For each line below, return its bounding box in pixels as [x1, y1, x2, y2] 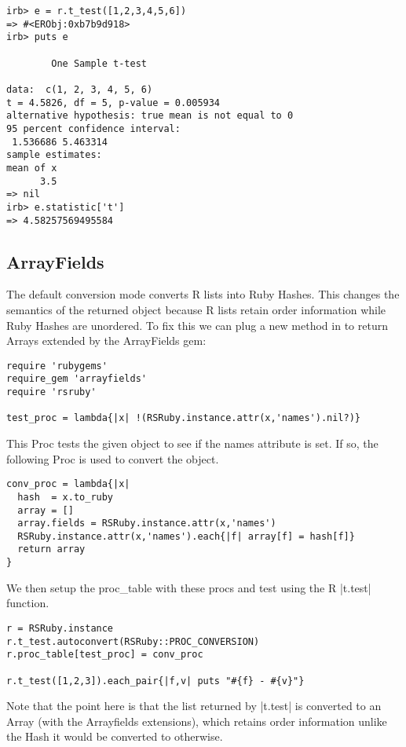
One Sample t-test [51, 57, 147, 69]
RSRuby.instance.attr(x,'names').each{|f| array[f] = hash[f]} [17, 530, 355, 542]
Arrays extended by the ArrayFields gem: [6, 332, 207, 349]
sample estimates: [6, 149, 102, 161]
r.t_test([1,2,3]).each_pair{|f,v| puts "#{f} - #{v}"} [6, 675, 305, 687]
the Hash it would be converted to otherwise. [6, 728, 223, 745]
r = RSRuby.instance [6, 622, 114, 634]
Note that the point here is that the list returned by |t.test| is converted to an [6, 698, 382, 714]
